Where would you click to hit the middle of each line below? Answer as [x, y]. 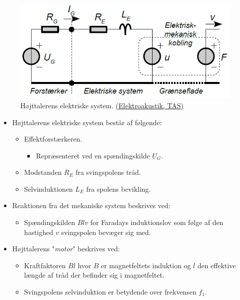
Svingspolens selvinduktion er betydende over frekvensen [110, 292]
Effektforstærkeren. [53, 139]
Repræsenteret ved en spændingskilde [93, 155]
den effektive [217, 265]
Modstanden [43, 172]
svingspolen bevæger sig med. [106, 232]
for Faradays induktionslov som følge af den [157, 222]
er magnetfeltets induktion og [146, 265]
